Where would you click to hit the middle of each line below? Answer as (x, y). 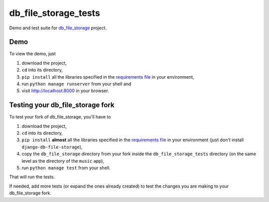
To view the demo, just (32, 54)
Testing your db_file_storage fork (62, 105)
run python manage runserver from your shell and (76, 84)
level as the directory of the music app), (63, 161)
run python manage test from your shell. (66, 168)
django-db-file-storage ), (52, 147)
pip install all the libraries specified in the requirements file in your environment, (108, 77)
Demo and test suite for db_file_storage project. (58, 28)
